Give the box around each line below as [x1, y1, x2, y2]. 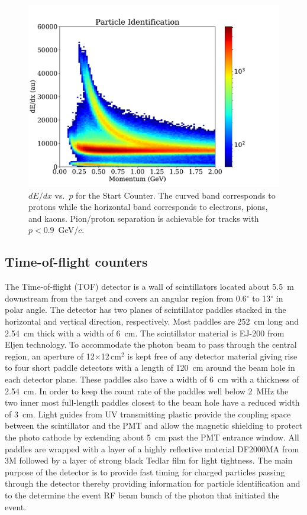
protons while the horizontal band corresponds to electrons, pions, [28, 200, 268, 213]
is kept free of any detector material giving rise [127, 349, 298, 362]
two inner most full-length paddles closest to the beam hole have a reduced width [5, 396, 300, 409]
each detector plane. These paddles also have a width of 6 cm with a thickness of [5, 373, 299, 385]
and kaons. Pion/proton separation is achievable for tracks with [28, 212, 259, 224]
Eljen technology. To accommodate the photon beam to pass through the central [5, 338, 297, 351]
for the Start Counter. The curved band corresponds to [76, 189, 276, 201]
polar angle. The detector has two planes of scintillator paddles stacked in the [5, 303, 286, 316]
